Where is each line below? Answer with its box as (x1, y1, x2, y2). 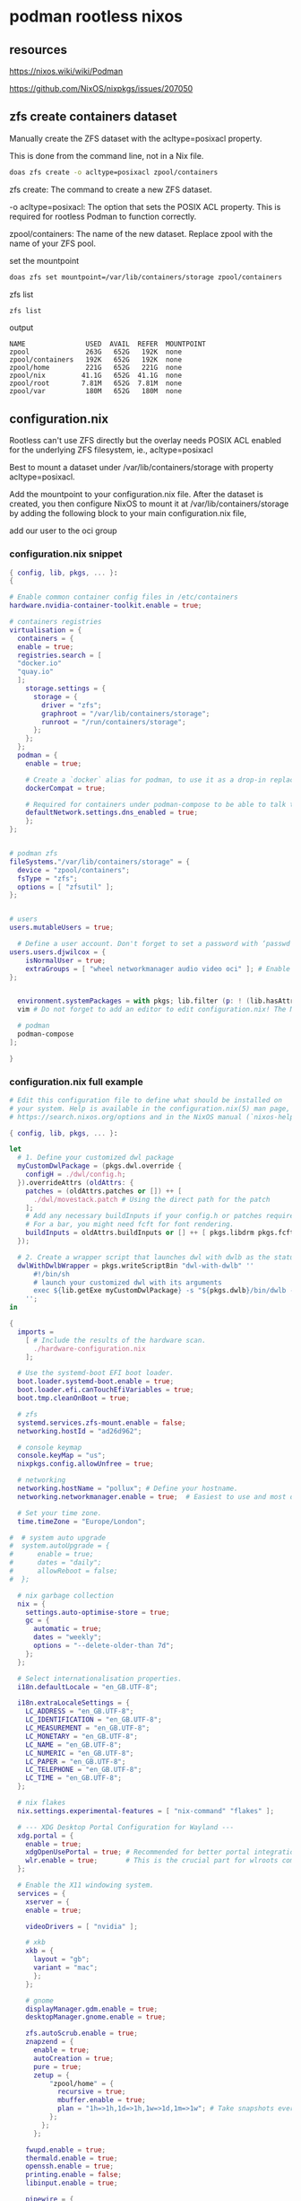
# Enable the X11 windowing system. (17, 1881, 154, 1890)
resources (9, 42, 67, 57)
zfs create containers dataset (9, 110, 177, 125)
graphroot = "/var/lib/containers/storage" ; (41, 709, 211, 718)
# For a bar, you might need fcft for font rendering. (25, 1220, 235, 1229)
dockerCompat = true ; (25, 784, 106, 793)
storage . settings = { (25, 684, 106, 693)
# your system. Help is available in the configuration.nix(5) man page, (9, 1104, 291, 1113)
